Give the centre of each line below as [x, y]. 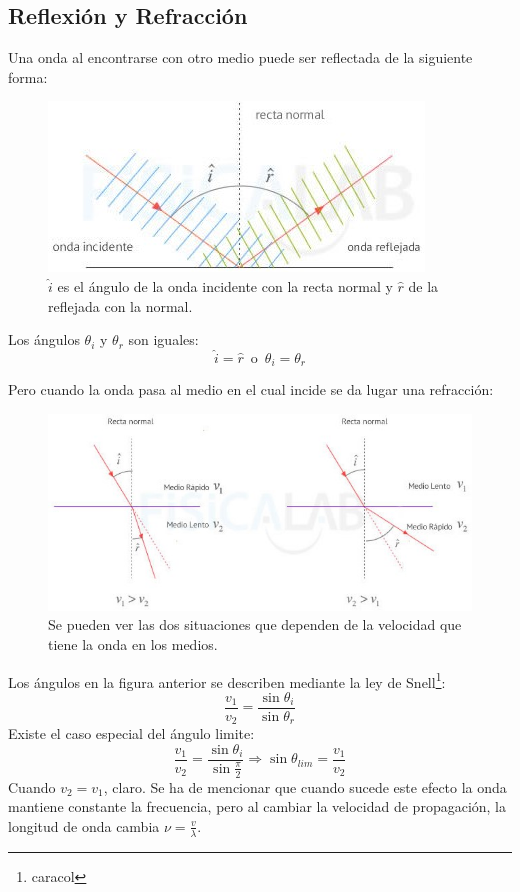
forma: [28, 76]
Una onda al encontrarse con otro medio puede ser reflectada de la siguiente [240, 57]
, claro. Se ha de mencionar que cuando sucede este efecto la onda [305, 786]
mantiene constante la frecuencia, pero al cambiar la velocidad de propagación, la [257, 806]
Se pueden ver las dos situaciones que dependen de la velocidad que [255, 624]
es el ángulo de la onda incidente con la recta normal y [225, 285]
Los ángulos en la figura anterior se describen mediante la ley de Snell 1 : [227, 680]
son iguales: [163, 339]
